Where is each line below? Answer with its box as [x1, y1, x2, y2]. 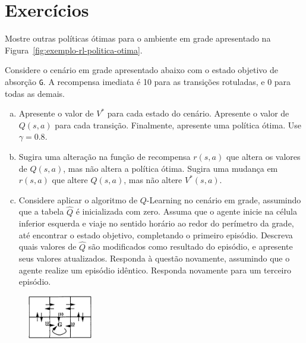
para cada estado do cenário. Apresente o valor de [107, 107, 289, 119]
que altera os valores [226, 150, 301, 162]
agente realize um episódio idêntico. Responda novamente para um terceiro [18, 263, 291, 276]
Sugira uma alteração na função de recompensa [18, 150, 191, 162]
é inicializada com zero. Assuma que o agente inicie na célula [75, 205, 297, 218]
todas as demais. [5, 87, 65, 99]
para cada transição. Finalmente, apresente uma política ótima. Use [55, 118, 301, 131]
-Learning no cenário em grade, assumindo [146, 193, 301, 206]
